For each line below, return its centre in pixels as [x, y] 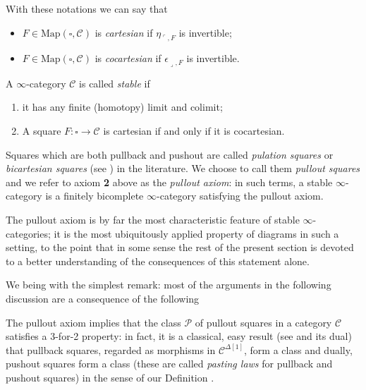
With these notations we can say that [87, 8]
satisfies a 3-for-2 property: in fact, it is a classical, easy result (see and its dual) [179, 336]
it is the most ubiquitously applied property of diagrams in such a [196, 233]
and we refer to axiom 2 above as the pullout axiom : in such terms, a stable [169, 182]
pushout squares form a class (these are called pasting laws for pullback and [169, 364]
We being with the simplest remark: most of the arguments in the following [169, 285]
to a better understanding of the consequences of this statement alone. [158, 261]
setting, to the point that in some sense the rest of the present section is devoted [180, 247]
